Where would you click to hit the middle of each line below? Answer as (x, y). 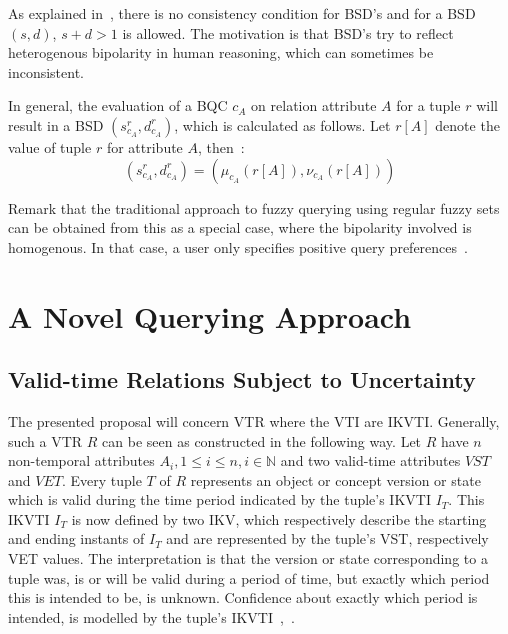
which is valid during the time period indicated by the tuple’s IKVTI (219, 499)
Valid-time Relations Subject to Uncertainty (242, 379)
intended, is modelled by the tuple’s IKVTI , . (151, 616)
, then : (221, 146)
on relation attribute (314, 105)
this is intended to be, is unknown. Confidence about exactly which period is (243, 597)
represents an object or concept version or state (335, 479)
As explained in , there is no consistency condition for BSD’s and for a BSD (242, 13)
